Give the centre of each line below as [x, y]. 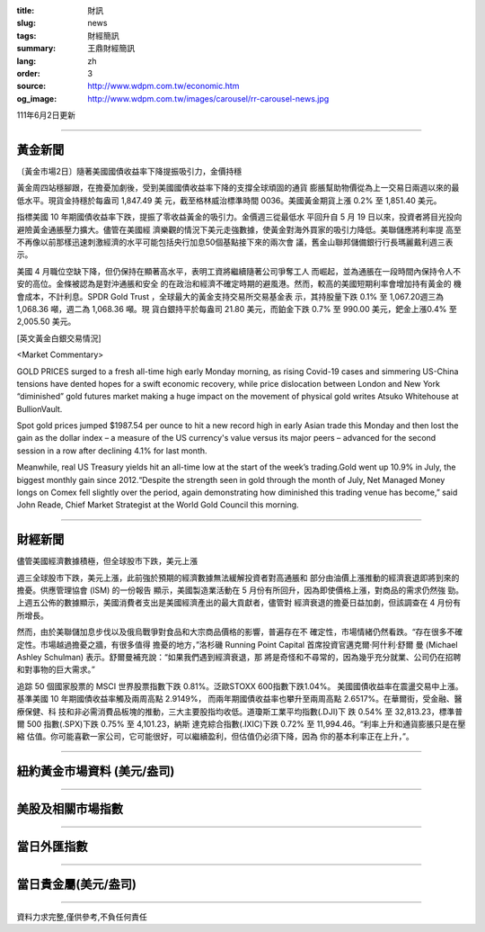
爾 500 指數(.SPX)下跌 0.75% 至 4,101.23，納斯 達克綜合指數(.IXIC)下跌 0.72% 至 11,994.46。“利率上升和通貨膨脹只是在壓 [241, 724]
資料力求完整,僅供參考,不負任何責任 [82, 917]
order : [28, 73]
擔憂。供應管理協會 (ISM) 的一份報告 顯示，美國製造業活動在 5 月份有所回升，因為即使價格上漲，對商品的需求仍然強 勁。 [240, 590]
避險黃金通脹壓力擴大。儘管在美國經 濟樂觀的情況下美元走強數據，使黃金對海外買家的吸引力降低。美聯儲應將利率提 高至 [239, 229]
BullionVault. [40, 408]
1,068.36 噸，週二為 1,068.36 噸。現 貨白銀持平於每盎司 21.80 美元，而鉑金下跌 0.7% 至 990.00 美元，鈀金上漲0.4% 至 [237, 309]
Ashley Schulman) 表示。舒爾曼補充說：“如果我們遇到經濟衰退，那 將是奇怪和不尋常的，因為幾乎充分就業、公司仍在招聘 [239, 658]
